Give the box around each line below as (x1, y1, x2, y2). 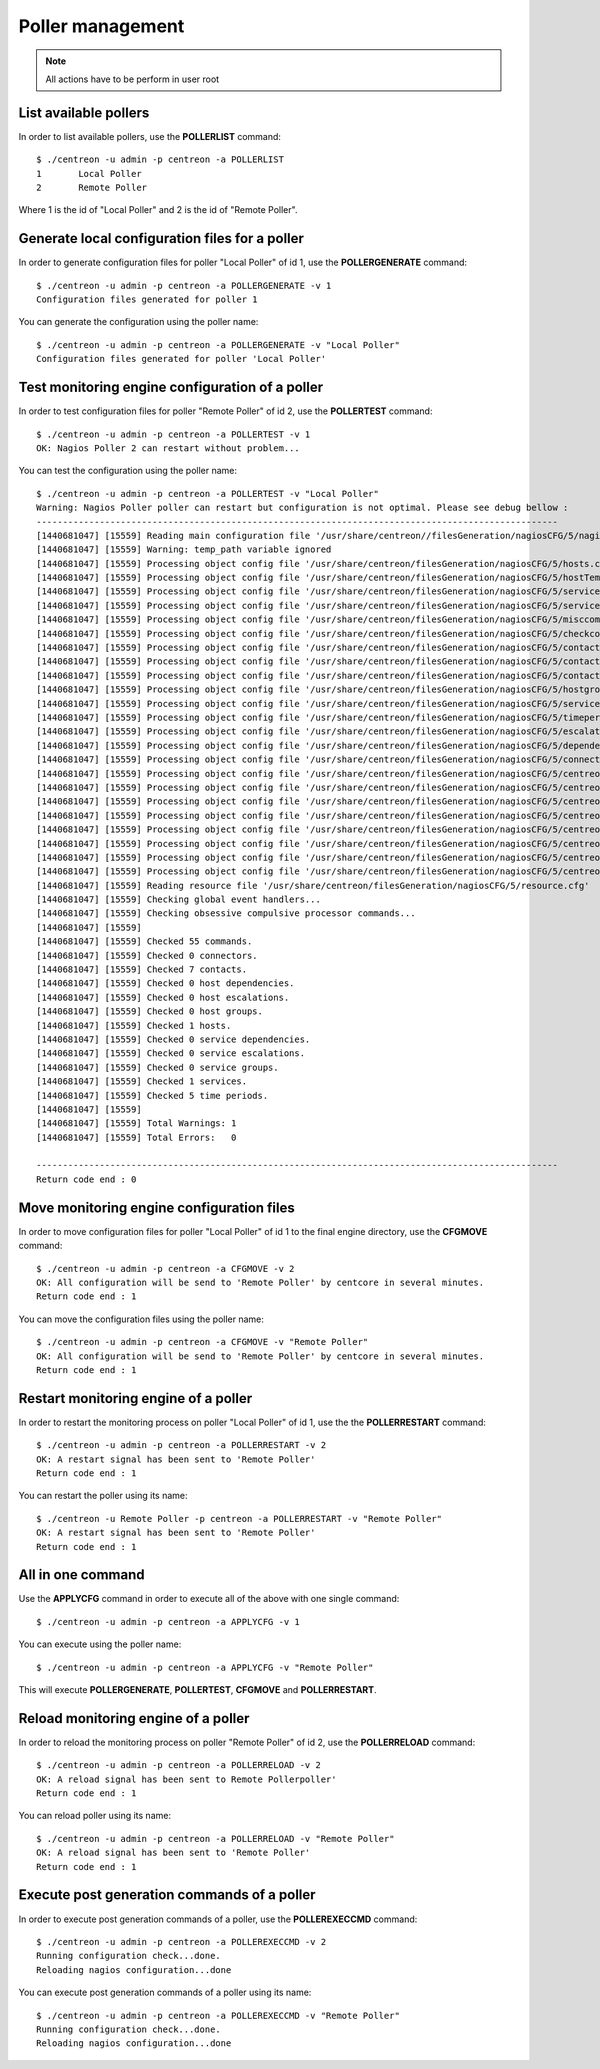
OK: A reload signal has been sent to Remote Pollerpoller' (36, 1773, 337, 1785)
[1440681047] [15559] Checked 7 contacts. (36, 964, 248, 975)
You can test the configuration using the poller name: (18, 465, 238, 477)
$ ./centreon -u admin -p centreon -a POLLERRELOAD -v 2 (36, 1760, 322, 1771)
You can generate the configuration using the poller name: (18, 316, 259, 328)
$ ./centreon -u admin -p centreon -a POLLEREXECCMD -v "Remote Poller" (36, 2010, 400, 2021)
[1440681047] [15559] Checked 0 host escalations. (36, 991, 290, 1003)
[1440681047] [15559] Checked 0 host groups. (36, 1006, 264, 1017)
